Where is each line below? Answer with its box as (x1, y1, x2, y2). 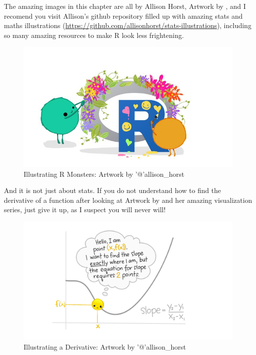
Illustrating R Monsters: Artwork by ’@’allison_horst (24, 168, 185, 179)
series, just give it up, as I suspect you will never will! (4, 204, 166, 215)
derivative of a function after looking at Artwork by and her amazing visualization (4, 194, 252, 205)
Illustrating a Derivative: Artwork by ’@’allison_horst (24, 341, 186, 352)
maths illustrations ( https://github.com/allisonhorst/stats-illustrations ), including (4, 20, 252, 31)
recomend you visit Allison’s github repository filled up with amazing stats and (4, 10, 243, 21)
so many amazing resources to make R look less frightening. (4, 30, 184, 40)
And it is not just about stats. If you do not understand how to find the (4, 185, 221, 195)
